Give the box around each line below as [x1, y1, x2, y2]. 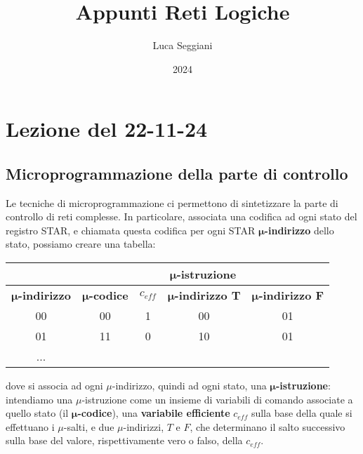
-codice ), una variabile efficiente [77, 406, 230, 420]
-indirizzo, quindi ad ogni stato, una [112, 378, 267, 393]
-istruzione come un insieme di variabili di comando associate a [81, 392, 353, 406]
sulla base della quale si [251, 406, 352, 420]
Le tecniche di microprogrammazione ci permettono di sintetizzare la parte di [6, 195, 338, 210]
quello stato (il [6, 406, 69, 420]
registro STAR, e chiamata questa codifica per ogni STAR [6, 222, 256, 237]
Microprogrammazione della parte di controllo [6, 162, 348, 184]
